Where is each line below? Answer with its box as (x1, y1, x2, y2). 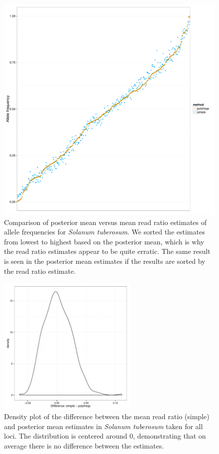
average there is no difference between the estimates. (4, 440, 164, 451)
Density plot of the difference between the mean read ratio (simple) (4, 411, 210, 422)
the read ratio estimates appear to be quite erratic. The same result (4, 246, 211, 256)
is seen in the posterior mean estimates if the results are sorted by (4, 255, 206, 266)
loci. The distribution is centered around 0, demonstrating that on (4, 431, 206, 441)
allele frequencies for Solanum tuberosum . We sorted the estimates (4, 227, 205, 237)
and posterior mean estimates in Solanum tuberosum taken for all (4, 421, 203, 431)
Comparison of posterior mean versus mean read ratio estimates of (4, 217, 207, 227)
